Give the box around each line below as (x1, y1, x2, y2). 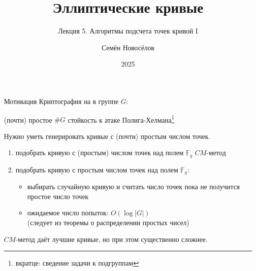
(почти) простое (4, 114, 52, 125)
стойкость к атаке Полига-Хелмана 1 (67, 113, 175, 125)
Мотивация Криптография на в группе (4, 96, 119, 106)
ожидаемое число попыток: (27, 207, 109, 218)
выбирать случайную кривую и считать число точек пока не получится (27, 181, 240, 192)
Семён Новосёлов (101, 42, 155, 52)
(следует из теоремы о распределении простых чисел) (27, 217, 190, 228)
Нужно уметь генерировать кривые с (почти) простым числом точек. (4, 131, 211, 141)
